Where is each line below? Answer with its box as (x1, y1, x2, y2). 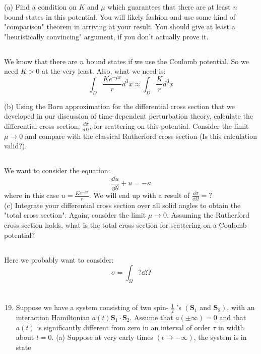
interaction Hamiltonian (16, 312, 90, 322)
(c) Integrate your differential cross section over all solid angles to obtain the (4, 199, 241, 210)
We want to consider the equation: (4, 165, 110, 176)
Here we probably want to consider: (4, 254, 114, 265)
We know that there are (4, 56, 78, 66)
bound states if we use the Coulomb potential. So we (86, 56, 249, 66)
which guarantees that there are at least (107, 2, 231, 12)
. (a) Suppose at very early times (51, 332, 153, 342)
